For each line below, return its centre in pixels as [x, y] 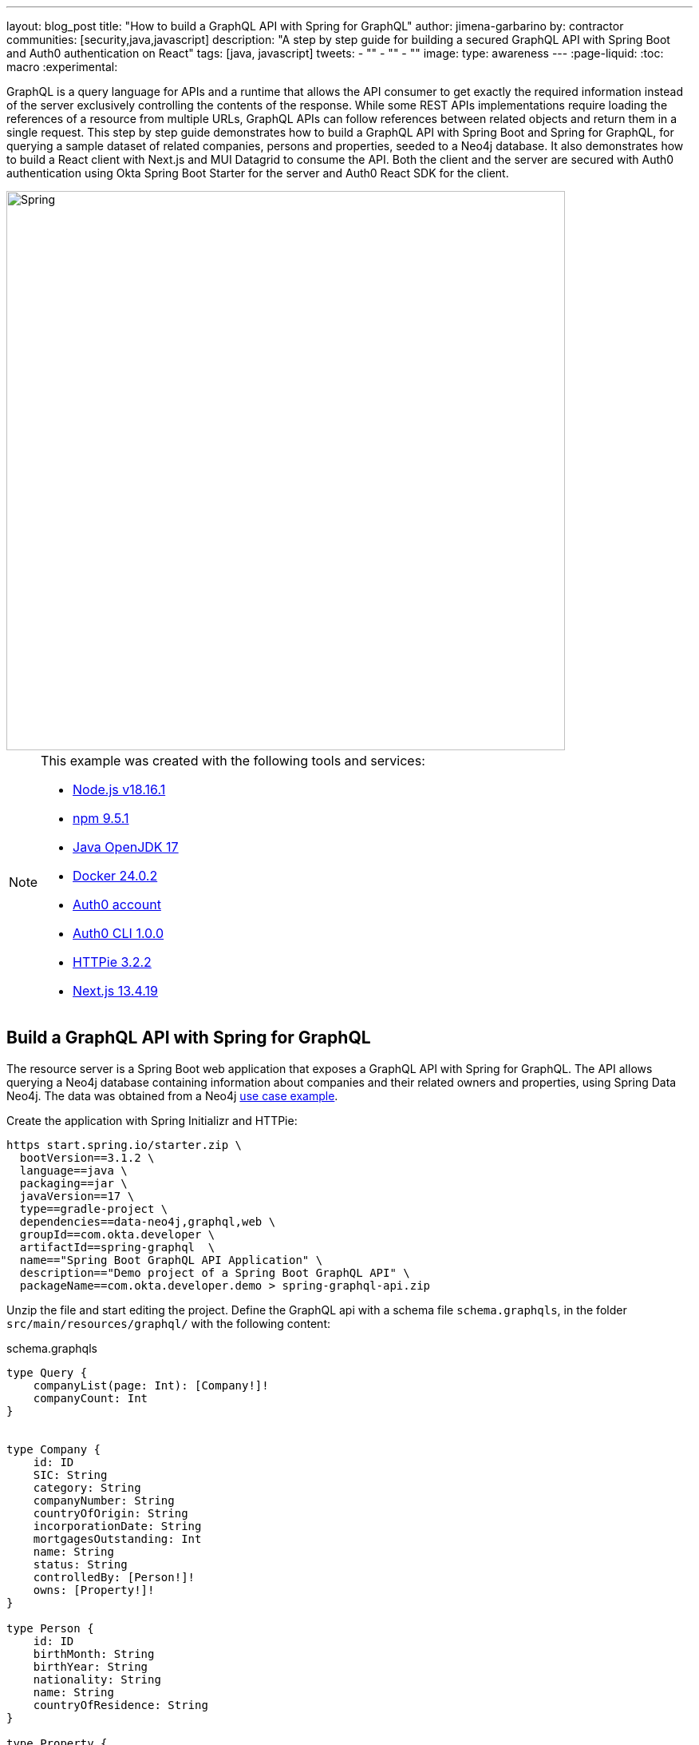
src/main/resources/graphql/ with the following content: [169, 1323]
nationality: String [97, 1679]
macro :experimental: [62, 67]
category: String [87, 1487]
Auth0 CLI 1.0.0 [118, 933]
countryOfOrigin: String [111, 1513]
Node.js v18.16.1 [119, 789]
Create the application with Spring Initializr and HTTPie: [152, 1120]
